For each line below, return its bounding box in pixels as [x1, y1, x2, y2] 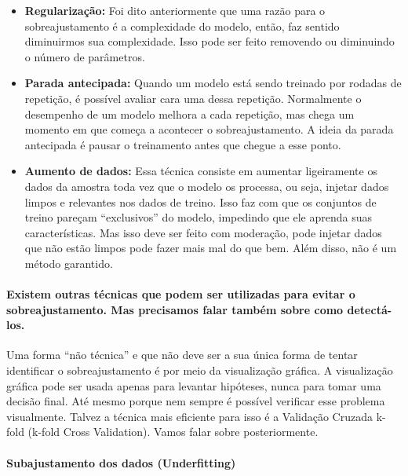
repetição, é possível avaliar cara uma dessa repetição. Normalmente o [24, 90, 362, 106]
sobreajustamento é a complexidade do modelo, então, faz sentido [24, 17, 340, 34]
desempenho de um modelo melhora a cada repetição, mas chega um [24, 105, 355, 122]
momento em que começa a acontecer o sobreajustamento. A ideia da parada [24, 121, 394, 137]
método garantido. [24, 254, 113, 271]
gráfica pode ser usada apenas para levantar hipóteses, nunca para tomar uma [6, 377, 381, 394]
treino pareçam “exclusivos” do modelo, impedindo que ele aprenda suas [24, 209, 372, 225]
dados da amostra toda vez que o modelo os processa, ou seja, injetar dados [24, 178, 389, 194]
